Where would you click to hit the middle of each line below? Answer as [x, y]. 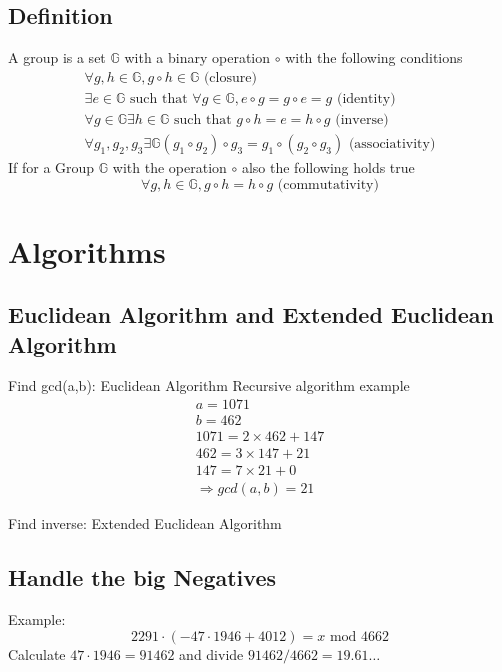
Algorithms [87, 250]
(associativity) [392, 143]
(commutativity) [328, 184]
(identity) [366, 98]
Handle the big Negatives [142, 577]
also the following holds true [328, 166]
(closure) [230, 77]
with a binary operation [197, 57]
